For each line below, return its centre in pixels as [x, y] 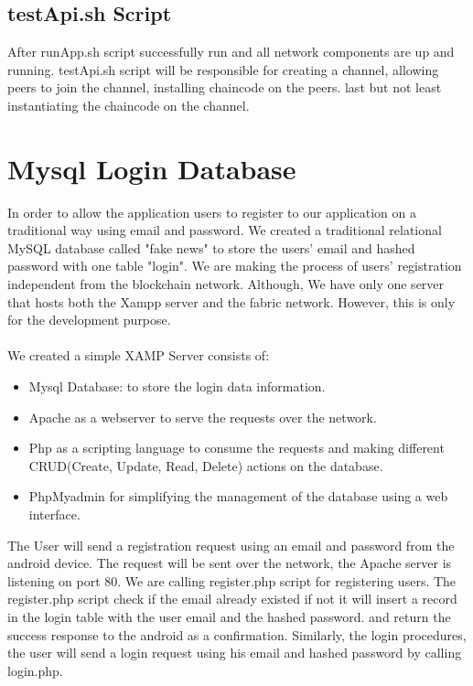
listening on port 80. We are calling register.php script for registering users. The [232, 580]
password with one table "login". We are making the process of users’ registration [235, 266]
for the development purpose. [89, 320]
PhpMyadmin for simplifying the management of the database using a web [238, 496]
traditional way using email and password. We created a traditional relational [225, 230]
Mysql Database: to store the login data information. [177, 386]
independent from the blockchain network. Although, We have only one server [226, 284]
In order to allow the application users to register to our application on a [212, 212]
